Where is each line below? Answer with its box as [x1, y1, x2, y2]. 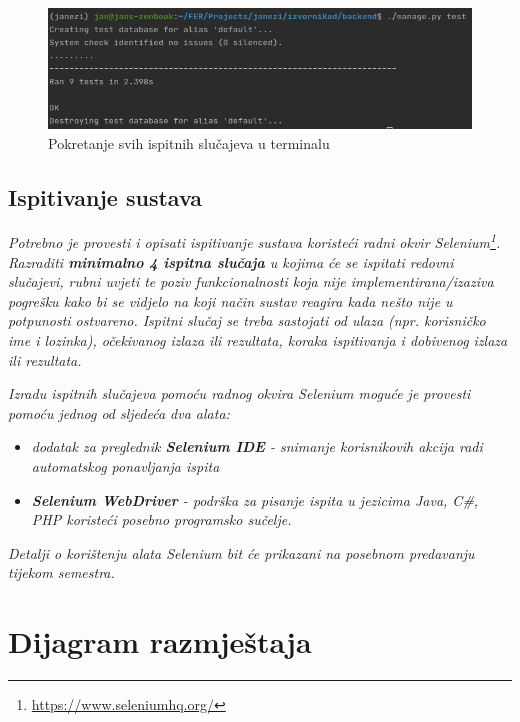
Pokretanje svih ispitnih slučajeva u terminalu [48, 132, 330, 153]
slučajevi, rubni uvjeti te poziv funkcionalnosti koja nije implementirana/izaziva [8, 271, 494, 292]
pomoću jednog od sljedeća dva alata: [8, 402, 230, 423]
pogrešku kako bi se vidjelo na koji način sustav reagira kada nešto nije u [8, 290, 453, 311]
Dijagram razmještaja [8, 621, 312, 662]
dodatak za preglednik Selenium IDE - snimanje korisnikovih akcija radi [31, 436, 483, 457]
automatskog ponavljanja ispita [31, 456, 220, 477]
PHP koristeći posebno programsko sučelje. [31, 509, 292, 530]
